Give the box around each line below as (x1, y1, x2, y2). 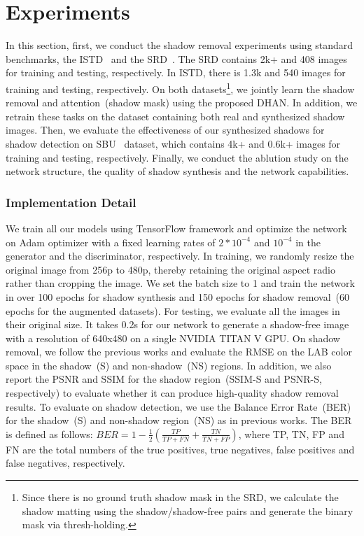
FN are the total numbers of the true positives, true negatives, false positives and (6, 442, 355, 456)
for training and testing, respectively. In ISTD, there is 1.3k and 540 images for (6, 65, 346, 80)
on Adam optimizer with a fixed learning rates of (6, 234, 216, 249)
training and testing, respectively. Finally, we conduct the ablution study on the (6, 150, 349, 164)
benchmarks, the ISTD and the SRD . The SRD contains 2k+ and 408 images (6, 51, 347, 66)
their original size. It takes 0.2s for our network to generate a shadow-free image (6, 317, 349, 332)
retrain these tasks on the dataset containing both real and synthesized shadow (6, 108, 345, 123)
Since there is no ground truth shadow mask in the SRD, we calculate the (22, 490, 339, 505)
